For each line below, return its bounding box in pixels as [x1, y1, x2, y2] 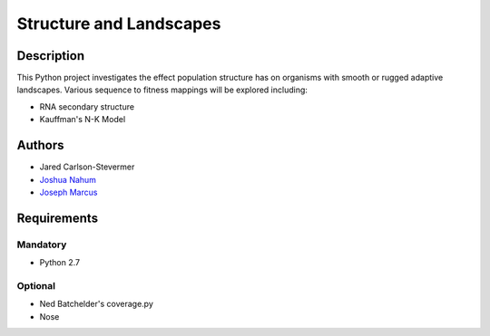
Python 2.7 [39, 257, 81, 268]
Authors [16, 138, 64, 153]
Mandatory [16, 238, 67, 251]
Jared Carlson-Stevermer [39, 161, 135, 172]
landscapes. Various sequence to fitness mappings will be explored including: [16, 84, 309, 95]
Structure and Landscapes [16, 14, 221, 34]
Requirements [16, 210, 99, 226]
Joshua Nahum [39, 174, 97, 185]
